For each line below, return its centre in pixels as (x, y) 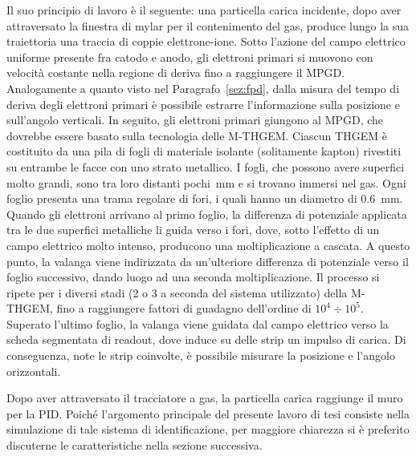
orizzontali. (34, 371)
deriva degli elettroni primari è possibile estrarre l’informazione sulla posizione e (203, 104)
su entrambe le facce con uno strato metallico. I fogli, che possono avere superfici (206, 166)
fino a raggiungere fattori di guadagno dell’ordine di (184, 308)
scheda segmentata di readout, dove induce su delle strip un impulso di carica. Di (206, 339)
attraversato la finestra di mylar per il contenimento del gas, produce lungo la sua (208, 25)
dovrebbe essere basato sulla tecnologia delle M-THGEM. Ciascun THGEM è (197, 135)
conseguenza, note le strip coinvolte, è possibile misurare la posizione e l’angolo (201, 355)
